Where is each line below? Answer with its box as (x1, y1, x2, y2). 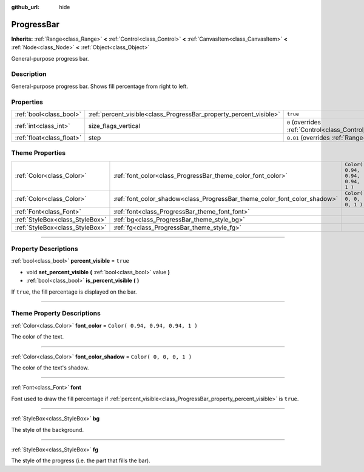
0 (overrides (286, 118, 322, 126)
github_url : (11, 4, 39, 10)
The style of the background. (11, 426, 84, 433)
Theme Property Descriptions (11, 309, 101, 318)
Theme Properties (11, 149, 66, 157)
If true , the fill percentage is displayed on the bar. (11, 288, 137, 295)
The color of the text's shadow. (11, 364, 89, 371)
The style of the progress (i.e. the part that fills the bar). (11, 457, 151, 464)
